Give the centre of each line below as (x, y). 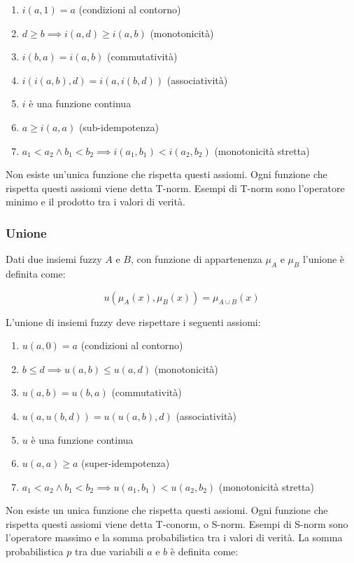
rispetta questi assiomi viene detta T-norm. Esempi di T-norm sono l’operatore (175, 188)
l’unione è (324, 259)
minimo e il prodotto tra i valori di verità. (95, 202)
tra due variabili (109, 551)
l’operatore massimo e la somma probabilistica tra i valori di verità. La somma (174, 537)
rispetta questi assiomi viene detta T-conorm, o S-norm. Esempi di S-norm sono (177, 523)
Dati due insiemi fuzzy (54, 259)
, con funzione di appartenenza (196, 259)
